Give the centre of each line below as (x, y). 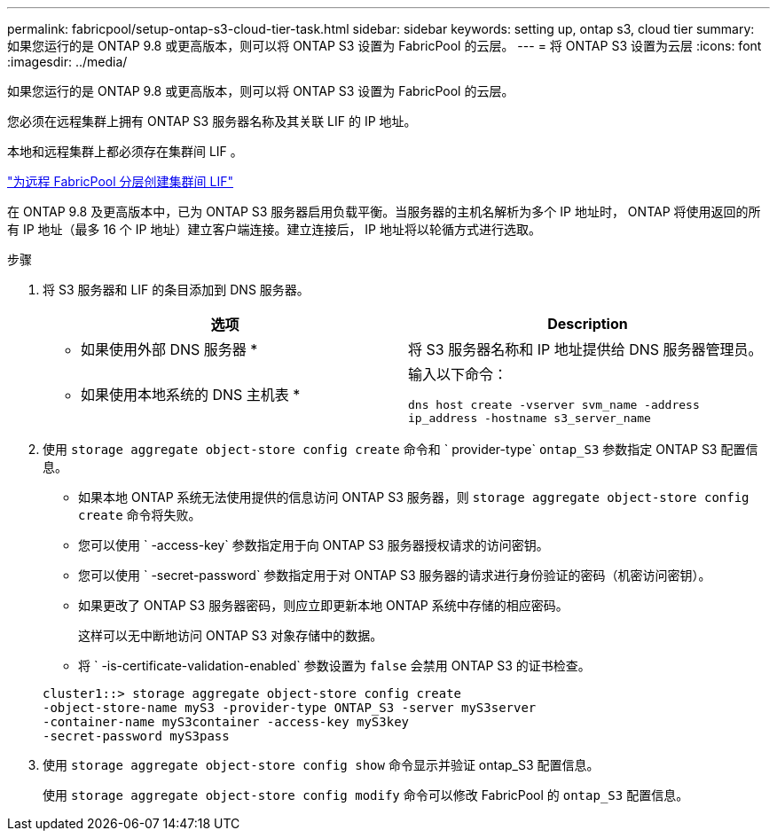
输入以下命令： (458, 374)
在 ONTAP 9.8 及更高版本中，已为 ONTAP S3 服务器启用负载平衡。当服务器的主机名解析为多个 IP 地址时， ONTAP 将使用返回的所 (384, 211)
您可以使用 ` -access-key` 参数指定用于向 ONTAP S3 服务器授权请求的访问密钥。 (314, 545)
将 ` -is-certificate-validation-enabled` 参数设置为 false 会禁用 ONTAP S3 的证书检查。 (334, 666)
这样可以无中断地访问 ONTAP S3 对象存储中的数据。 (231, 635)
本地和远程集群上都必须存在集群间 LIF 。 (125, 151)
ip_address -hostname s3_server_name (530, 418)
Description (588, 324)
